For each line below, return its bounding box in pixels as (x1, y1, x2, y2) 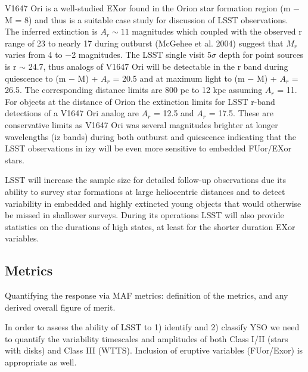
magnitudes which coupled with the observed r (132, 25, 302, 38)
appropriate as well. (5, 356, 77, 368)
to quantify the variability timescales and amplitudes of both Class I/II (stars (5, 332, 288, 345)
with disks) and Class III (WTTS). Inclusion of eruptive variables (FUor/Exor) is (5, 344, 303, 356)
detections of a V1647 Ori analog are (5, 107, 139, 119)
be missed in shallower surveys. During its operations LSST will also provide (5, 209, 284, 221)
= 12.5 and (153, 107, 194, 119)
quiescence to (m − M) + (5, 72, 98, 84)
